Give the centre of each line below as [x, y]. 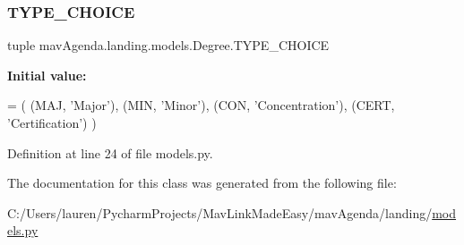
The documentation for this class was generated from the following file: [202, 183]
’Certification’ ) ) [52, 122]
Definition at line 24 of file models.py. [110, 152]
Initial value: [47, 75]
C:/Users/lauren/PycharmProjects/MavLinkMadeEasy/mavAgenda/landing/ [220, 212]
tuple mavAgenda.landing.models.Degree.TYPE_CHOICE [168, 45]
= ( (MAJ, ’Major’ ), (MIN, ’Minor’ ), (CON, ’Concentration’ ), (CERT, [201, 105]
